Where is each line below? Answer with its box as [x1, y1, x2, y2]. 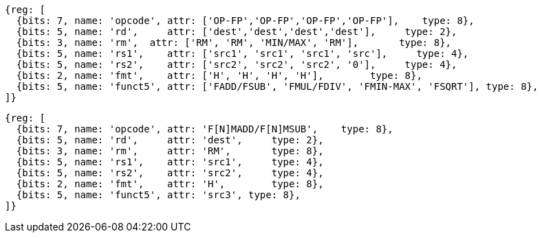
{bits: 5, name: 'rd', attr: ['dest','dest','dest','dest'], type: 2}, [16, 26, 457, 37]
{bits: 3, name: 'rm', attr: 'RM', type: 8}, [16, 145, 324, 156]
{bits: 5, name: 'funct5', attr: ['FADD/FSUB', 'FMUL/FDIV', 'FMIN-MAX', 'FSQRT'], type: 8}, [16, 81, 539, 92]
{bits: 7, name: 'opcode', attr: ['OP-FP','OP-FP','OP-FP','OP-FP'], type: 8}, [16, 15, 475, 26]
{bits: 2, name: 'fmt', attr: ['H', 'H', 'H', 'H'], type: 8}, [16, 70, 422, 81]
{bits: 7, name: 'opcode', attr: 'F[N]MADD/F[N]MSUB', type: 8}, [16, 123, 393, 134]
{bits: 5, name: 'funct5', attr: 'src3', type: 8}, [16, 189, 301, 200]
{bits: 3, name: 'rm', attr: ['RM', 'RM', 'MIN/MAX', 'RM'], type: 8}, [16, 37, 452, 48]
